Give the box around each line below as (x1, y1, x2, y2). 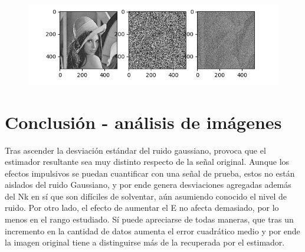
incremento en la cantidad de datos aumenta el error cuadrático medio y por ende (5, 224, 300, 237)
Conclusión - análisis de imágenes (5, 110, 282, 134)
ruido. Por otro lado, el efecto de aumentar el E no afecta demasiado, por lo (5, 201, 279, 214)
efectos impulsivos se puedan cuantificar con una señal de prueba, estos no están (5, 167, 295, 179)
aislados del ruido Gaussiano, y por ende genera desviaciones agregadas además (5, 178, 291, 191)
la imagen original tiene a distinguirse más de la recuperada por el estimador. (5, 236, 285, 248)
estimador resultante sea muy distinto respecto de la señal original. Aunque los (5, 155, 290, 168)
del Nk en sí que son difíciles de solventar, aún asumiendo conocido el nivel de (5, 190, 287, 202)
